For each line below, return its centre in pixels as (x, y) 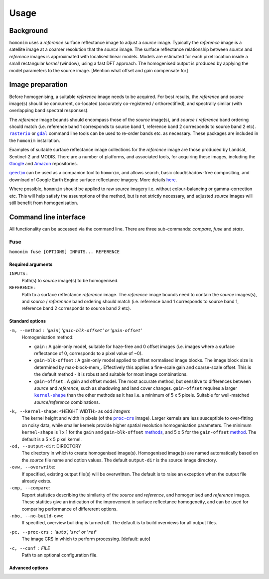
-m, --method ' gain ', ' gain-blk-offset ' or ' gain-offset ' (75, 330)
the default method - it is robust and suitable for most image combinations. (111, 374)
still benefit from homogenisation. (44, 203)
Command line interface (47, 217)
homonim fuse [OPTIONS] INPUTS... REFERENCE (65, 252)
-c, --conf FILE (30, 548)
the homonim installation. (35, 140)
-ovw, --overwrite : (32, 467)
